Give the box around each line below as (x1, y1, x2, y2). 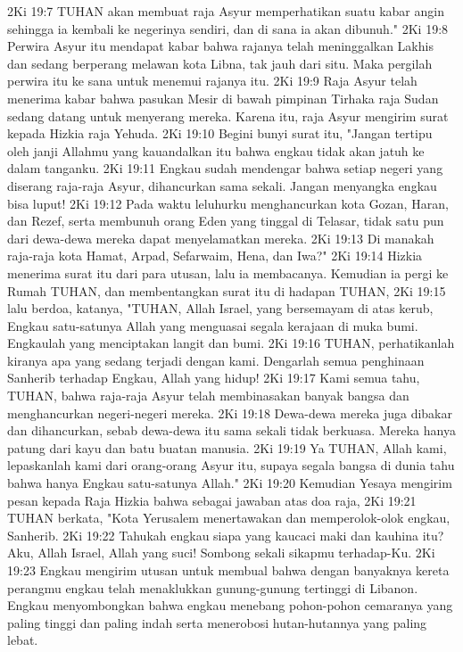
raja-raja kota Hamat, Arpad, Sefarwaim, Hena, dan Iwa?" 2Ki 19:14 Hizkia (7, 246, 423, 265)
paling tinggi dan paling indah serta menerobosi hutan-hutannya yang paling (7, 613, 427, 631)
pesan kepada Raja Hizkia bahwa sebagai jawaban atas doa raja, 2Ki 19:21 (7, 491, 417, 509)
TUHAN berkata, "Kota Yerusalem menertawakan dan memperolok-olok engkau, (7, 508, 451, 527)
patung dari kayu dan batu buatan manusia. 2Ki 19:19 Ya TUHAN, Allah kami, (7, 438, 447, 457)
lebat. (7, 631, 38, 649)
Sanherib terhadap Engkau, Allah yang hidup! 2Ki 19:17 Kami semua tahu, (7, 368, 420, 387)
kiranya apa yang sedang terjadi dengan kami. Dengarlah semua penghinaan (7, 351, 425, 369)
